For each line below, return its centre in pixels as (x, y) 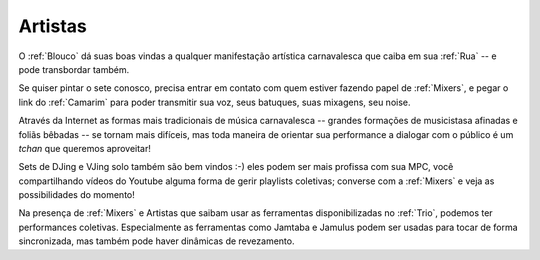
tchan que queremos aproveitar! (85, 148)
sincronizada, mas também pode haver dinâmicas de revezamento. (156, 241)
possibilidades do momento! (76, 195)
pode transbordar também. (74, 69)
